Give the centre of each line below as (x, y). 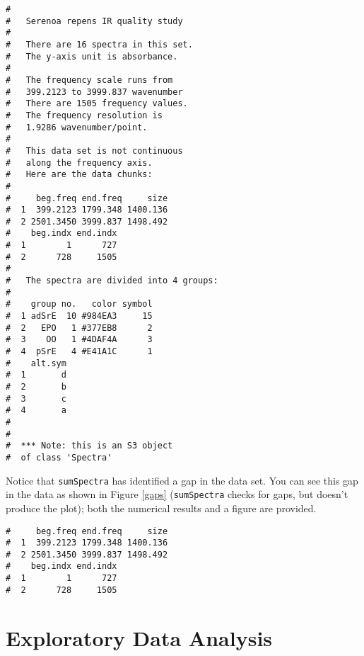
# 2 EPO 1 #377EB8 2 (79, 328)
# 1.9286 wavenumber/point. (77, 127)
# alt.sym (36, 363)
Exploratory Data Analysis (139, 637)
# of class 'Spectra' (59, 457)
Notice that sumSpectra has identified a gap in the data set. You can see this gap (182, 480)
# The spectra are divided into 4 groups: (112, 281)
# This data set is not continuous (94, 151)
